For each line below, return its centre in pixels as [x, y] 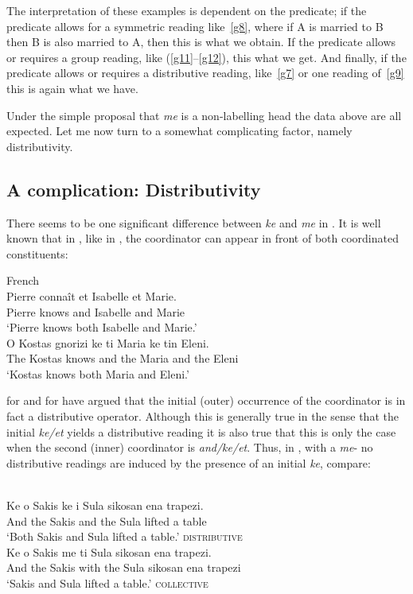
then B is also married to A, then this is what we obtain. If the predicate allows [201, 42]
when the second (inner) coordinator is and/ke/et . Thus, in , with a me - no [190, 447]
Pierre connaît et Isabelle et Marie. [92, 295]
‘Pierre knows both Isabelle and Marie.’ [102, 327]
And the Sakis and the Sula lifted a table [107, 520]
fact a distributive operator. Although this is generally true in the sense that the [203, 416]
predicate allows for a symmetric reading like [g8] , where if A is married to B [195, 26]
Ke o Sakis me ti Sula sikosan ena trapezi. [109, 551]
